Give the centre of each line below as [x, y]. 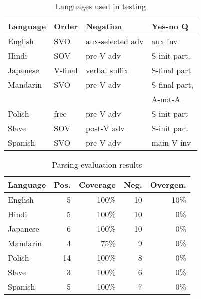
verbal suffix [107, 70]
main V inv [171, 143]
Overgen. [168, 185]
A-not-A [166, 99]
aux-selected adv [114, 41]
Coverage [97, 185]
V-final [66, 70]
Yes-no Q [170, 26]
